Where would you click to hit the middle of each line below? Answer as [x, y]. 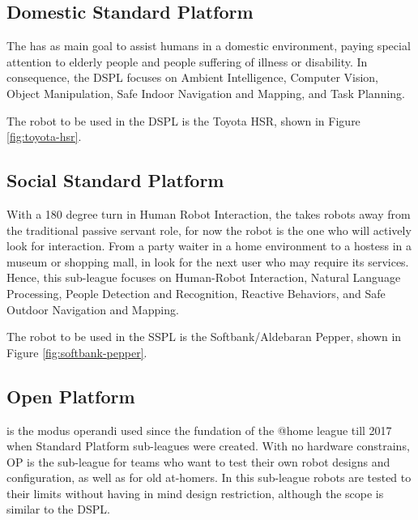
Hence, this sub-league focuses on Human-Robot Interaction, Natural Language [204, 277]
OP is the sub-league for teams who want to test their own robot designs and [198, 461]
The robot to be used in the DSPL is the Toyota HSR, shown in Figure [183, 120]
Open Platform [71, 396]
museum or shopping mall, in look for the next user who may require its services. [208, 261]
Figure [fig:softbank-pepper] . [77, 352]
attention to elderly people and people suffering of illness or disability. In [187, 61]
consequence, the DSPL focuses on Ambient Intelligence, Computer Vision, [193, 77]
